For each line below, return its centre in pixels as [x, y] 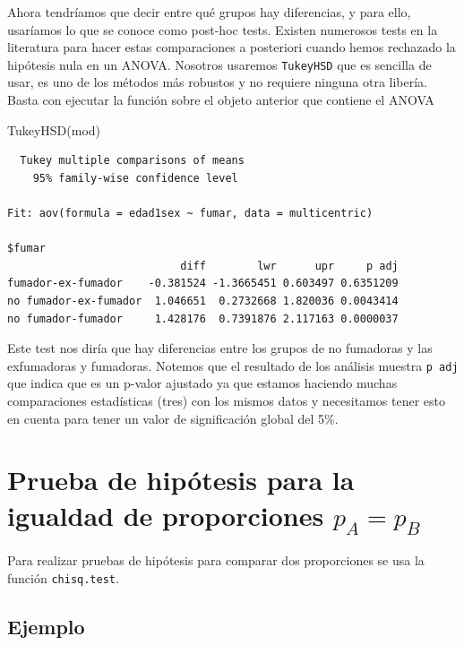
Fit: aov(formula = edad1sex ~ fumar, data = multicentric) [190, 213]
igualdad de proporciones [166, 515]
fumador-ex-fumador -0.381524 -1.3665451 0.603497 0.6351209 [203, 284]
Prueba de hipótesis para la [181, 480]
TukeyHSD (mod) [54, 129]
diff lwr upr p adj [289, 266]
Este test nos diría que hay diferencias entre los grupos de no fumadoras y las [220, 348]
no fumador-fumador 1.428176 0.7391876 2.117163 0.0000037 [203, 318]
